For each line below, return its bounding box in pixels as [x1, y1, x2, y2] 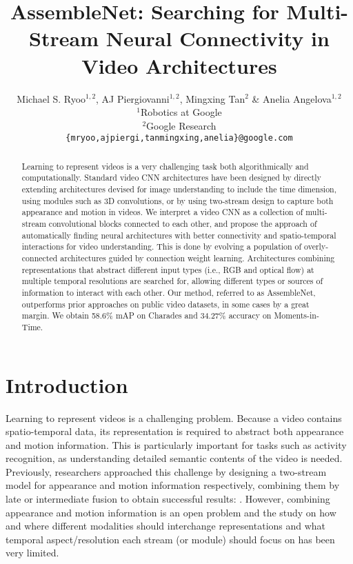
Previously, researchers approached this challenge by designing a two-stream [6, 464, 327, 479]
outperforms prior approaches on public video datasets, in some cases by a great [21, 298, 310, 310]
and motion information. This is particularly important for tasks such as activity [6, 437, 347, 452]
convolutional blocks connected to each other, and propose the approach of [48, 218, 317, 230]
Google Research [146, 118, 216, 132]
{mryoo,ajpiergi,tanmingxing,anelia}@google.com [65, 133, 293, 143]
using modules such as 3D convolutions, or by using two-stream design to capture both [21, 194, 334, 206]
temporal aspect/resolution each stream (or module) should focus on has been [6, 532, 335, 546]
